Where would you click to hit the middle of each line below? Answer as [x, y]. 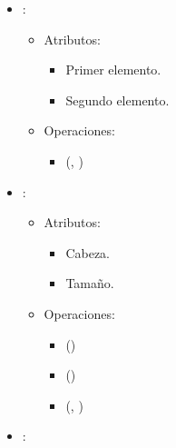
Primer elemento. [113, 70]
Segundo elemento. [117, 100]
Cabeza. [88, 252]
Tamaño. [90, 283]
